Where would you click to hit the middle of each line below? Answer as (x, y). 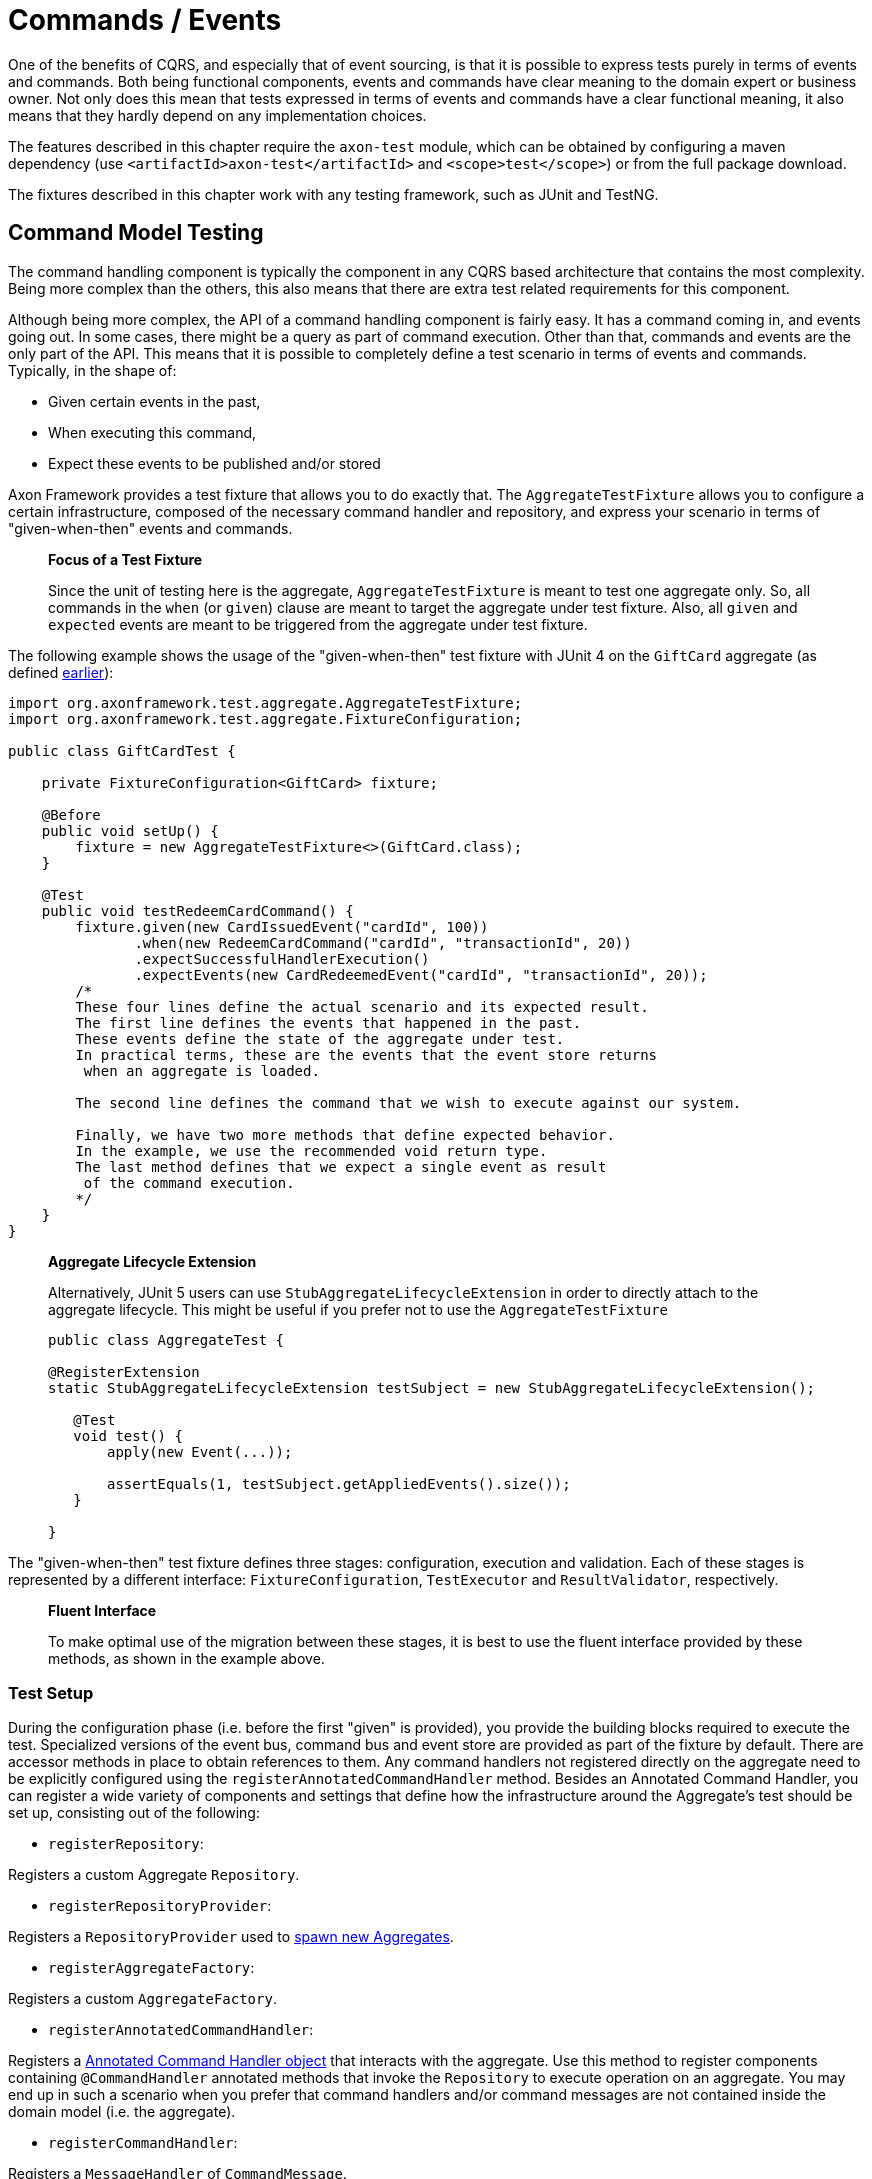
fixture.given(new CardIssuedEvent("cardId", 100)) (282, 926)
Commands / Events (145, 20)
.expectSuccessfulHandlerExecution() (282, 958)
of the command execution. (189, 1182)
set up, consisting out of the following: (134, 1813)
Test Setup (51, 1692)
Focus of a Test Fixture (125, 559)
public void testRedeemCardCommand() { (197, 910)
